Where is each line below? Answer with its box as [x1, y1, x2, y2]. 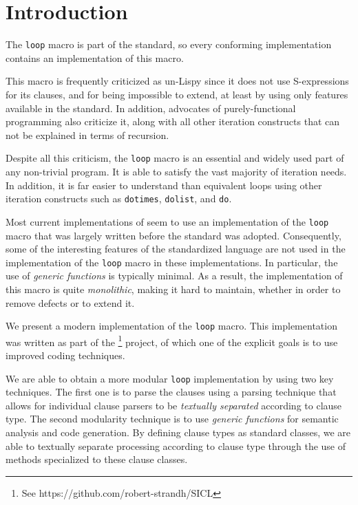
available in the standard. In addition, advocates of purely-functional [6, 100, 296, 115]
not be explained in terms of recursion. [6, 127, 169, 142]
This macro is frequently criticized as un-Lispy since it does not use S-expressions [6, 74, 349, 88]
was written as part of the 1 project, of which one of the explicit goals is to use [6, 332, 338, 349]
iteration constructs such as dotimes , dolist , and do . [6, 191, 232, 206]
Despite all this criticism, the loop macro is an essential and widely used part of [6, 151, 344, 165]
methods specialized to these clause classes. [6, 452, 188, 466]
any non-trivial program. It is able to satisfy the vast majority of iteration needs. [6, 164, 347, 178]
